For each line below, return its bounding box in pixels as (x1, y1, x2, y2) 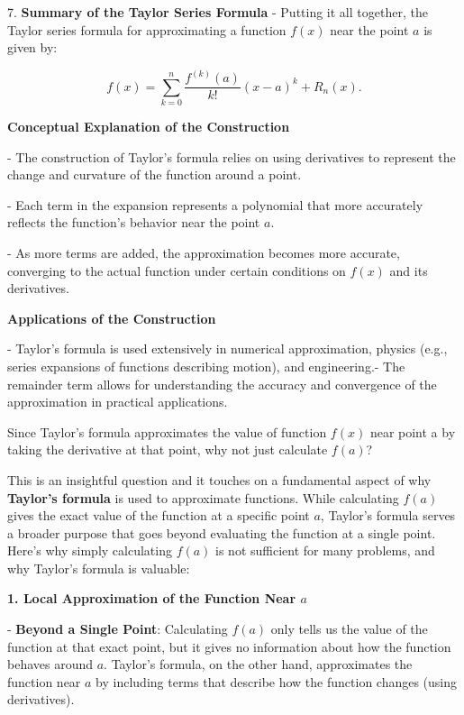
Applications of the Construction (7, 308, 216, 327)
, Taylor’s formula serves (320, 506, 456, 525)
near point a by (369, 422, 456, 441)
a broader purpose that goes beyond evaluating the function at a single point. (7, 523, 436, 542)
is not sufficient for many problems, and (215, 541, 435, 560)
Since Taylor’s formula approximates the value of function (7, 422, 327, 441)
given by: (7, 38, 58, 57)
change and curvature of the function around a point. (7, 165, 302, 184)
